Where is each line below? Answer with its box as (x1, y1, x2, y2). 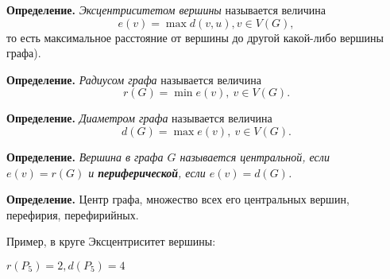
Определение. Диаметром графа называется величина (6, 110, 272, 126)
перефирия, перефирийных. (6, 206, 139, 223)
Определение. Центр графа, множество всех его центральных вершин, (6, 191, 349, 207)
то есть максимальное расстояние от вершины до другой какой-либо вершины (6, 29, 384, 45)
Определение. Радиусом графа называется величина (6, 71, 261, 87)
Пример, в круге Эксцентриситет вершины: (6, 233, 216, 250)
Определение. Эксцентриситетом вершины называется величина (6, 2, 326, 17)
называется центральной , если (180, 148, 330, 165)
